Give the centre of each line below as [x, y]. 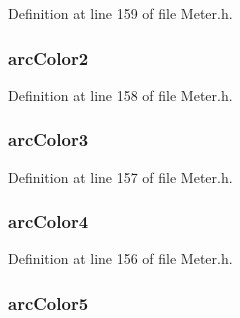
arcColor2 [48, 57]
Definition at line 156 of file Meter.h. [120, 258]
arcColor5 [48, 302]
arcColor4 [48, 221]
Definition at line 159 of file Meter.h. [120, 13]
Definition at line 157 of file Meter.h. [120, 176]
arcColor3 [48, 139]
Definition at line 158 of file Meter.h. [120, 94]
